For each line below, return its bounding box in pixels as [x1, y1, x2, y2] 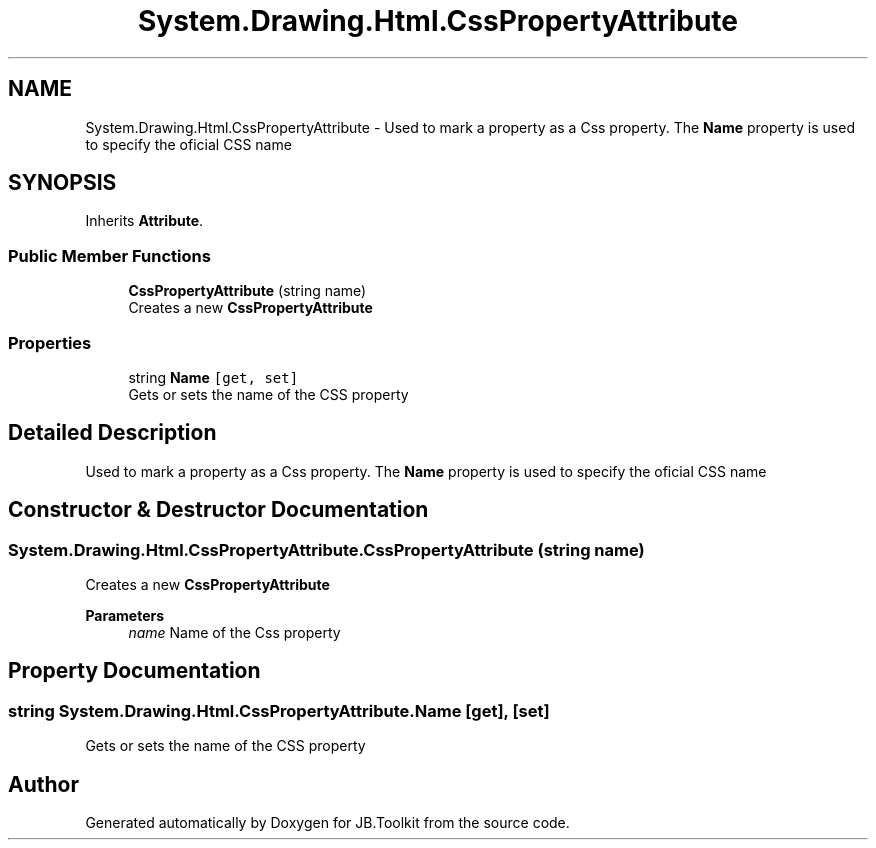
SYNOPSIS [8, 170, 117, 196]
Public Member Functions [8, 245, 211, 266]
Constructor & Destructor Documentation [8, 497, 429, 523]
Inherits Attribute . [85, 212, 204, 230]
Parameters [85, 607, 165, 624]
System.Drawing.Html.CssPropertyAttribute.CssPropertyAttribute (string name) [8, 539, 645, 560]
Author [8, 771, 79, 797]
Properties [8, 332, 92, 353]
